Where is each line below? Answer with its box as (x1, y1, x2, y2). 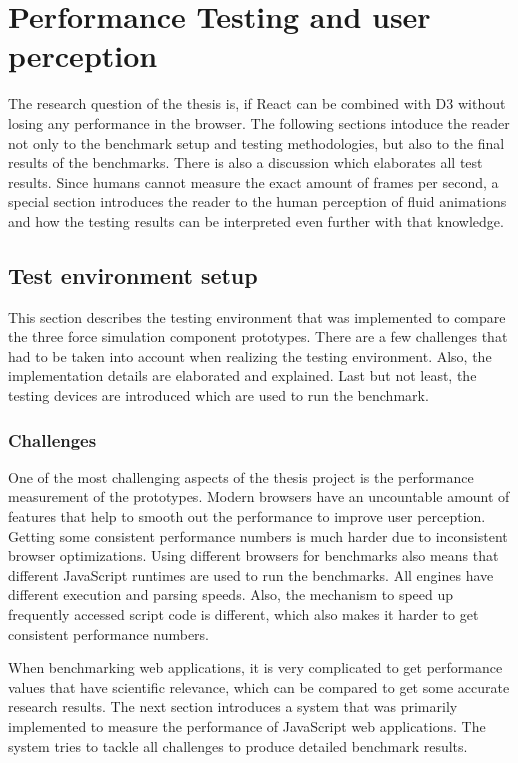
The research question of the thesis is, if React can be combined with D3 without (8, 93, 506, 114)
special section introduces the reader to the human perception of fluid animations (8, 191, 507, 212)
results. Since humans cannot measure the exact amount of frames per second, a (8, 171, 499, 192)
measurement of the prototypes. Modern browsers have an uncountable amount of (8, 486, 510, 507)
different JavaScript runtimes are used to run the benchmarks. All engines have (8, 564, 494, 585)
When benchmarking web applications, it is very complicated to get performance (8, 657, 503, 678)
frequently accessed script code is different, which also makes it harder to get (8, 604, 479, 625)
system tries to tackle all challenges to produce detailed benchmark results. (8, 735, 468, 756)
